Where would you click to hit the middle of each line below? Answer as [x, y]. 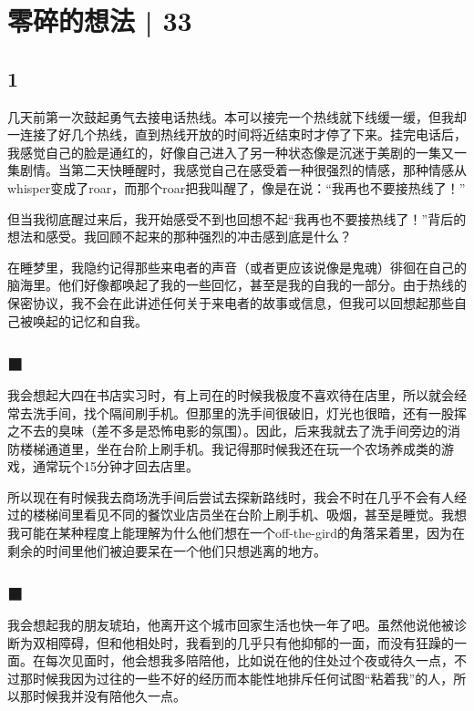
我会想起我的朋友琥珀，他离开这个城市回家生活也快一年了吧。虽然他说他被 [231, 625]
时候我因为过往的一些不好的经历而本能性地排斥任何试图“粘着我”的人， [243, 678]
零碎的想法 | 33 [100, 21]
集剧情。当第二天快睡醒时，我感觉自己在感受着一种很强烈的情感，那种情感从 [237, 170]
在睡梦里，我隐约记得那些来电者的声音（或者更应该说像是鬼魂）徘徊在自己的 [237, 267]
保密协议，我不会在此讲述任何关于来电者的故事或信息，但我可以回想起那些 [231, 302]
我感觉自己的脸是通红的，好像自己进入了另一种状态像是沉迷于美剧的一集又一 [237, 152]
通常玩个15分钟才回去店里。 [115, 466]
